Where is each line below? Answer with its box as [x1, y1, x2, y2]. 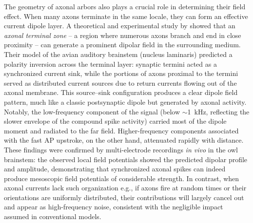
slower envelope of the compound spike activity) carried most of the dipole [4, 116, 227, 126]
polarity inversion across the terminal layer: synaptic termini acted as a [4, 58, 217, 69]
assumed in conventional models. [4, 211, 101, 222]
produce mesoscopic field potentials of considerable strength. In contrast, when [4, 173, 239, 183]
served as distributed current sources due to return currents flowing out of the [4, 77, 237, 88]
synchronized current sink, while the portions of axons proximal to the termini [4, 68, 238, 78]
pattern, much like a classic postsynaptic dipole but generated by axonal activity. [4, 96, 247, 107]
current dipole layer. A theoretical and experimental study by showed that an [4, 20, 235, 31]
